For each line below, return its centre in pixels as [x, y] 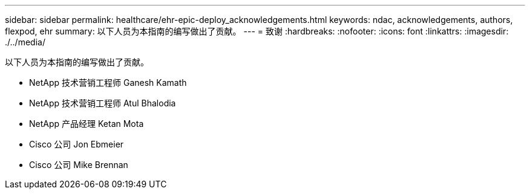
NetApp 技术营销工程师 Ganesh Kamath [108, 82]
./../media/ [25, 42]
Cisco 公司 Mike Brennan [79, 165]
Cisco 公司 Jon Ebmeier [77, 144]
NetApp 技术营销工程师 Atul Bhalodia [103, 103]
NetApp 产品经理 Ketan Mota [87, 124]
